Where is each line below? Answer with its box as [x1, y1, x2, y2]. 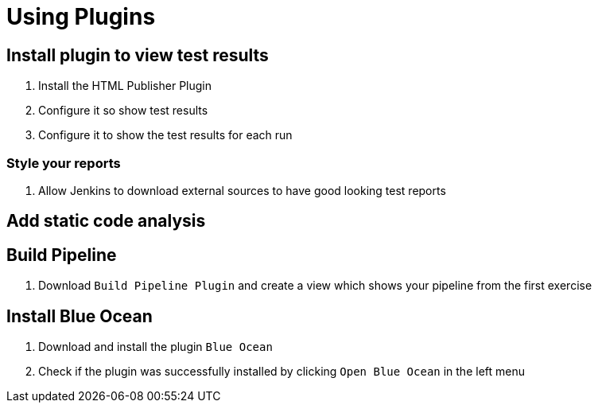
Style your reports [6, 154, 121, 171]
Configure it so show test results [38, 103, 208, 118]
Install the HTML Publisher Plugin [38, 79, 212, 93]
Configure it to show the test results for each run [38, 128, 293, 142]
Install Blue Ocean [6, 306, 153, 326]
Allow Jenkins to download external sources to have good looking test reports [38, 183, 446, 197]
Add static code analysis [6, 211, 206, 232]
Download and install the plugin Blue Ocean [38, 340, 273, 354]
